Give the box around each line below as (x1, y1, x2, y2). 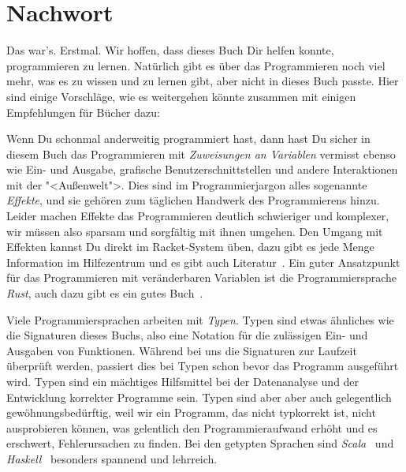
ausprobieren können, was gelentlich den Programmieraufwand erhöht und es (6, 419, 378, 436)
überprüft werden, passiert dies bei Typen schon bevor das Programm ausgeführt (6, 358, 399, 374)
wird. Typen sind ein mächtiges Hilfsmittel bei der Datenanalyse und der (6, 373, 359, 389)
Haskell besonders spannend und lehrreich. (6, 450, 218, 466)
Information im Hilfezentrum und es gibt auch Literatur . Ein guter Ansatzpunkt (6, 253, 400, 270)
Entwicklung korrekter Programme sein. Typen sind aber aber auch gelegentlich (6, 388, 392, 405)
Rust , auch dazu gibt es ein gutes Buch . (6, 285, 203, 302)
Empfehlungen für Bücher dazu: (6, 103, 160, 120)
